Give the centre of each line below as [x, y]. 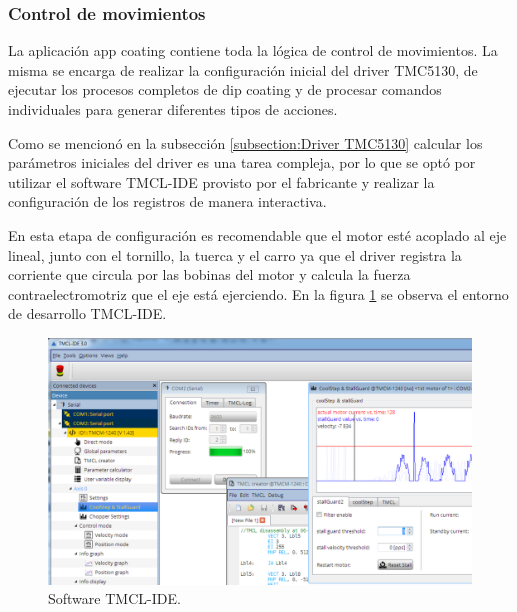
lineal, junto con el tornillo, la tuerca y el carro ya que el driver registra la [235, 254]
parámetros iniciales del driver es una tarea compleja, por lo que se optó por [242, 162]
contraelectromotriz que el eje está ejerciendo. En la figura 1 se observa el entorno [258, 293]
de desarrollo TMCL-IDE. [87, 313]
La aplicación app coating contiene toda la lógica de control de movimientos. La [253, 50]
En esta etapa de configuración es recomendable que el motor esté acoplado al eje [257, 234]
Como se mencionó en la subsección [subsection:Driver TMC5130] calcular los [245, 142]
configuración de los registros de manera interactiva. [167, 201]
